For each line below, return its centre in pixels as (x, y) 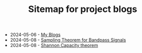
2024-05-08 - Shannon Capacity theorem (54, 45)
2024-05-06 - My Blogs (35, 35)
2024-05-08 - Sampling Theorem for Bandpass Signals (68, 40)
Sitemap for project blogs (83, 9)
